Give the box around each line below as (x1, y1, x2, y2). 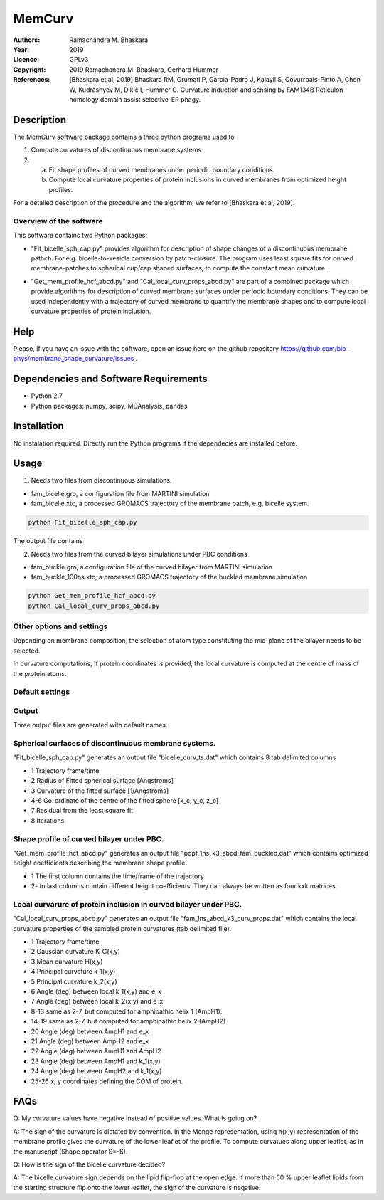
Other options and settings (13, 621, 108, 631)
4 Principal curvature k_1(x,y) (31, 967, 116, 976)
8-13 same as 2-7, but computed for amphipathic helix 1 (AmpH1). (31, 1007, 223, 1016)
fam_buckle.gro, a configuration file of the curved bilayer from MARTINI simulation (31, 562, 273, 571)
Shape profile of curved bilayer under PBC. (13, 833, 164, 843)
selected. (13, 646, 41, 655)
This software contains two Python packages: (13, 231, 148, 240)
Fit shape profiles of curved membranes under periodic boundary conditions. (48, 165, 275, 174)
